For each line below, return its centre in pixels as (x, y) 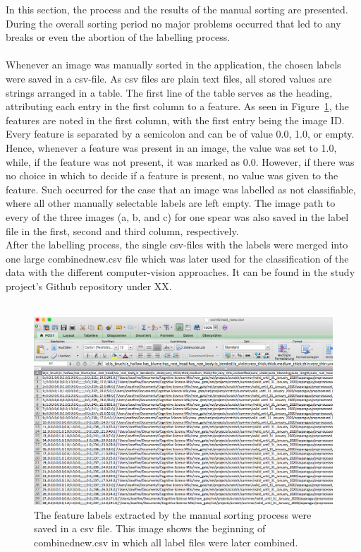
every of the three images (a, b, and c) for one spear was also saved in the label (177, 216)
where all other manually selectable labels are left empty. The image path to (171, 203)
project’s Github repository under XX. (89, 286)
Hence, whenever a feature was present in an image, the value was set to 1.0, (171, 147)
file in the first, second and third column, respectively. (122, 230)
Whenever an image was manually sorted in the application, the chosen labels (173, 65)
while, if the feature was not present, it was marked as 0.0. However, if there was (180, 161)
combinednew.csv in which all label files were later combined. (166, 542)
